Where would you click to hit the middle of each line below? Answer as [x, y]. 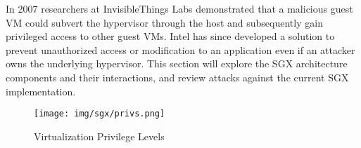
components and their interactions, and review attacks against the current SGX [177, 77]
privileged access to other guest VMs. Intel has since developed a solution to [170, 36]
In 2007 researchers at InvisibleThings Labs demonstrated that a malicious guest [179, 8]
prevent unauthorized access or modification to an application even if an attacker [180, 49]
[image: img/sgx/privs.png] [100, 114]
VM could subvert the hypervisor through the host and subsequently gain [164, 22]
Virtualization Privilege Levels [99, 136]
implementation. [41, 91]
